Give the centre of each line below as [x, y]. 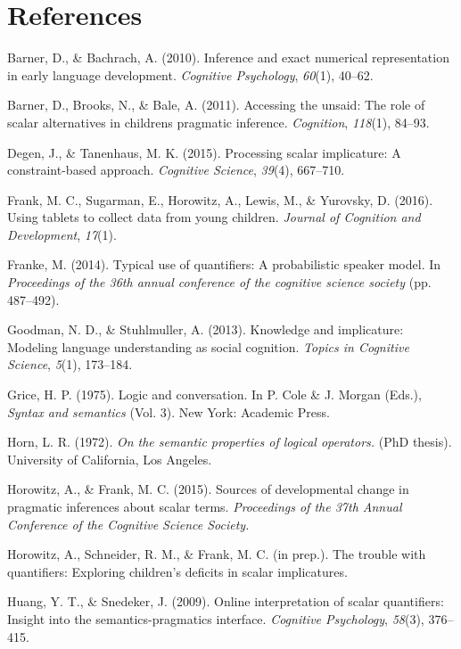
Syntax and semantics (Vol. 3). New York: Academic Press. [169, 411]
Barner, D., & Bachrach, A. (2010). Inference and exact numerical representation [228, 58]
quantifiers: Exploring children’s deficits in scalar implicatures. [177, 571]
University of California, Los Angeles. [110, 459]
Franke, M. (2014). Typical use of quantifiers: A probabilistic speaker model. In [224, 264]
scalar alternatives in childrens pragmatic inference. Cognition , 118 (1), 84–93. [218, 122]
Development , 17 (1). [62, 234]
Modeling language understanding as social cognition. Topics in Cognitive [208, 346]
